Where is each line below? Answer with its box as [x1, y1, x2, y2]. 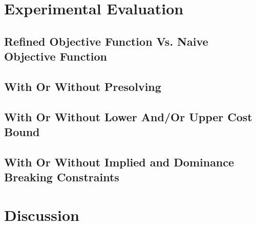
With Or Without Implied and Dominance [4, 154, 234, 170]
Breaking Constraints [4, 169, 119, 185]
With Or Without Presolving [4, 78, 161, 94]
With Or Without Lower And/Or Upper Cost [4, 108, 252, 124]
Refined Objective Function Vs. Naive [4, 33, 208, 49]
